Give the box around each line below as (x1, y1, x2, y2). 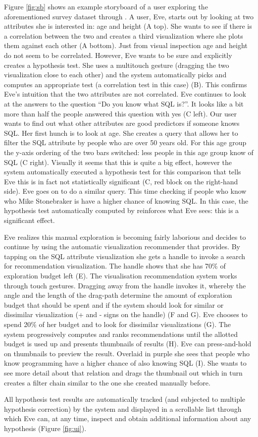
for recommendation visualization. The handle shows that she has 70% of (4, 261, 226, 271)
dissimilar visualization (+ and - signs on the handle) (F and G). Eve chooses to (4, 309, 248, 320)
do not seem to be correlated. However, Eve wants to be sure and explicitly (4, 50, 232, 60)
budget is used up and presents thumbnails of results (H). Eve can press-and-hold (4, 338, 252, 349)
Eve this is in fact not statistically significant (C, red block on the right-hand (4, 176, 238, 186)
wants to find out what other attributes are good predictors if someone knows (4, 118, 240, 128)
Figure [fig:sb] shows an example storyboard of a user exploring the (4, 1, 208, 11)
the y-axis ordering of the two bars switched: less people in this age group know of (4, 147, 254, 157)
